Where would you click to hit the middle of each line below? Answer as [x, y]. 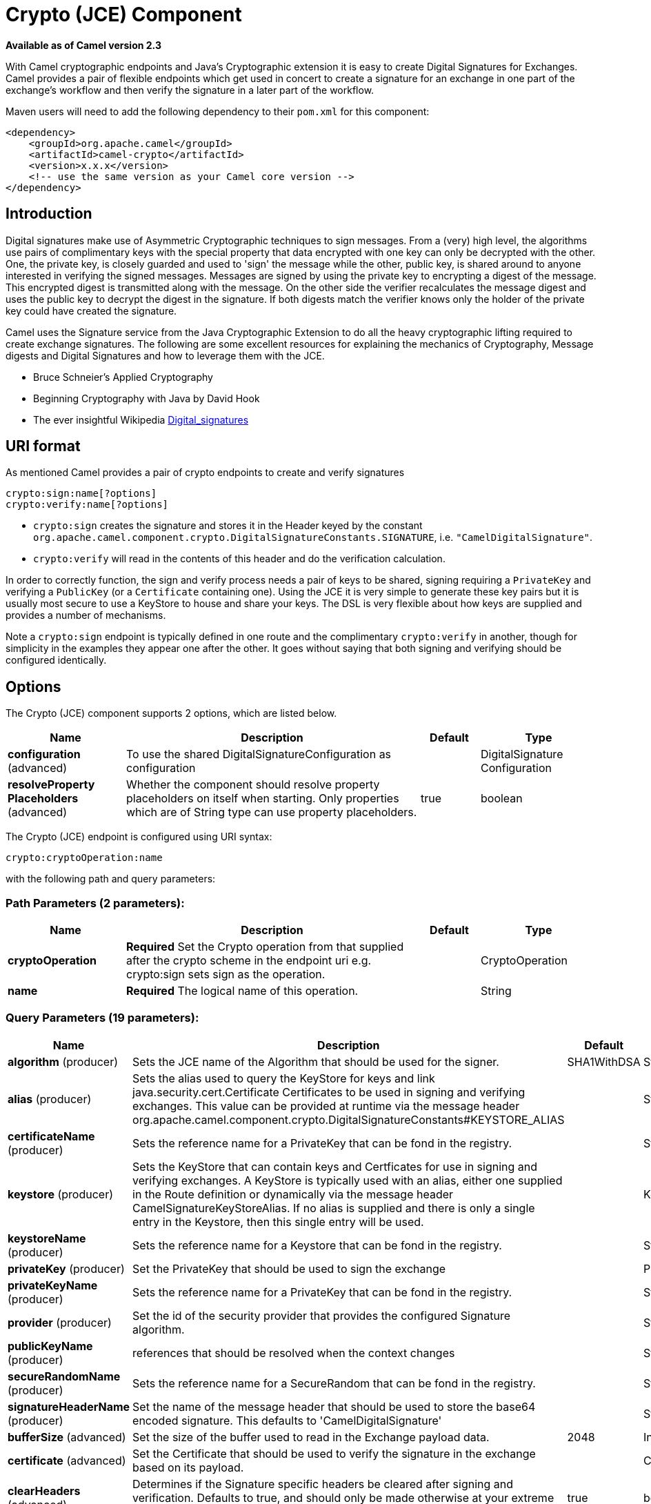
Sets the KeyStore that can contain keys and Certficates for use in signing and [335, 1166]
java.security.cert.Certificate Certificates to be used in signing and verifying [329, 1092]
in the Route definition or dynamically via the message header [293, 1194]
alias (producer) [50, 1099]
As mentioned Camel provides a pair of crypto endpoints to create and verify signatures [205, 473]
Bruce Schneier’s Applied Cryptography [123, 377]
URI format [43, 446]
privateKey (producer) [66, 1268]
